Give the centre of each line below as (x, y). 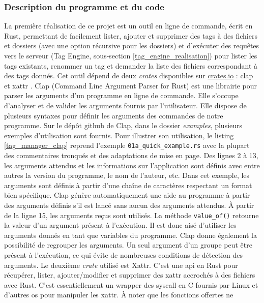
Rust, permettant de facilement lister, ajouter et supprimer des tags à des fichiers (131, 35)
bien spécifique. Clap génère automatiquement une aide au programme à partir (127, 195)
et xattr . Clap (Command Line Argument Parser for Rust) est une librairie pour (130, 85)
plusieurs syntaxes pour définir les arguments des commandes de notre (114, 115)
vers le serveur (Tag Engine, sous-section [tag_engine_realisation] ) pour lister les (131, 55)
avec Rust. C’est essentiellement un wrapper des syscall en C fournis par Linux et (131, 284)
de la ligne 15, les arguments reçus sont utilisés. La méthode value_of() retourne (131, 215)
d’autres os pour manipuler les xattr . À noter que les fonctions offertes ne (119, 295)
